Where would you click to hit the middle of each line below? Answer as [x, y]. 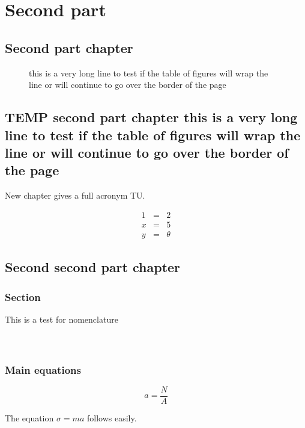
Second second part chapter [93, 267]
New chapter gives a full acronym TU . [75, 195]
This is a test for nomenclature [62, 319]
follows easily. [112, 417]
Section [23, 296]
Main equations [43, 369]
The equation [29, 417]
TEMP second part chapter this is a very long [151, 117]
